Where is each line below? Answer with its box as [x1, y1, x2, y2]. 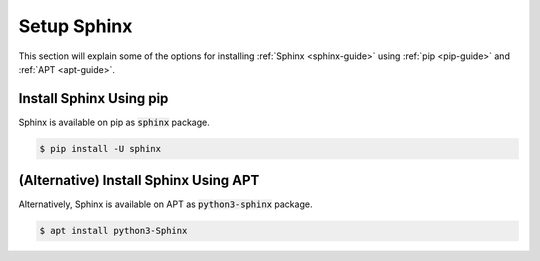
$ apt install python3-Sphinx [39, 225, 188, 237]
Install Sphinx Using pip [18, 90, 169, 107]
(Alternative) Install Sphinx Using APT [18, 172, 260, 189]
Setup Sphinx [18, 15, 133, 37]
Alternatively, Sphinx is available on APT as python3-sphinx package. [18, 198, 313, 210]
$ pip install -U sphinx [39, 143, 162, 154]
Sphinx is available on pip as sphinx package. [18, 116, 210, 128]
